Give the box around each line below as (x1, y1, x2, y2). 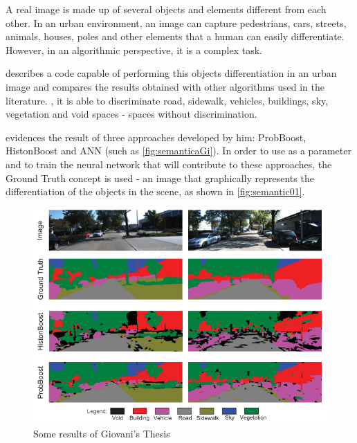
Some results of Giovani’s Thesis (33, 426, 170, 441)
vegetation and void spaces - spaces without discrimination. (6, 107, 257, 121)
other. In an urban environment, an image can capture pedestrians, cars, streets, (6, 15, 347, 30)
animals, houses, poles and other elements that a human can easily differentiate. (6, 29, 345, 44)
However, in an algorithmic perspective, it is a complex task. (6, 42, 262, 57)
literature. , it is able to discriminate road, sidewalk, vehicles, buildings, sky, (6, 93, 329, 107)
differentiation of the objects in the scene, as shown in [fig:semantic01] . (6, 184, 305, 199)
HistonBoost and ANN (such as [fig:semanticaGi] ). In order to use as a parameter (6, 143, 351, 158)
